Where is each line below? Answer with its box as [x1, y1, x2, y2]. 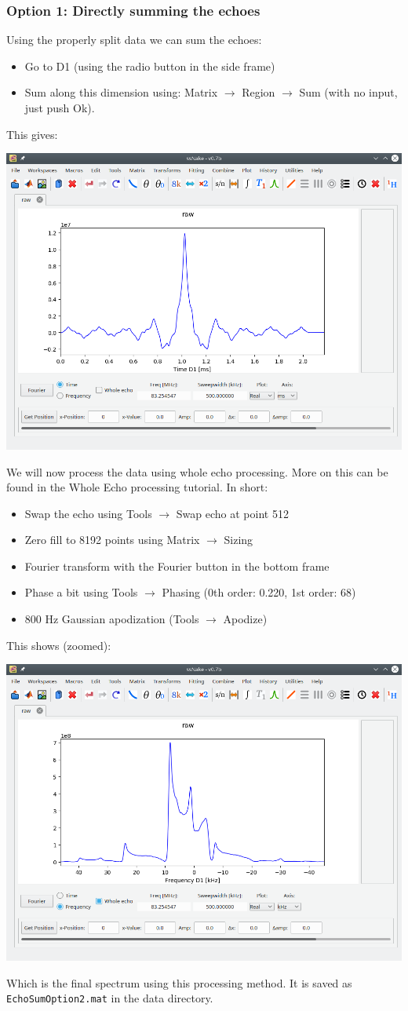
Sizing [224, 531, 253, 548]
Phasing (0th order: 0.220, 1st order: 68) [162, 584, 356, 600]
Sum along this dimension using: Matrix [24, 84, 218, 100]
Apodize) [223, 611, 268, 627]
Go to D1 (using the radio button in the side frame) [24, 57, 275, 74]
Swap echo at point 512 [176, 505, 289, 521]
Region [242, 84, 275, 100]
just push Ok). [24, 100, 95, 115]
